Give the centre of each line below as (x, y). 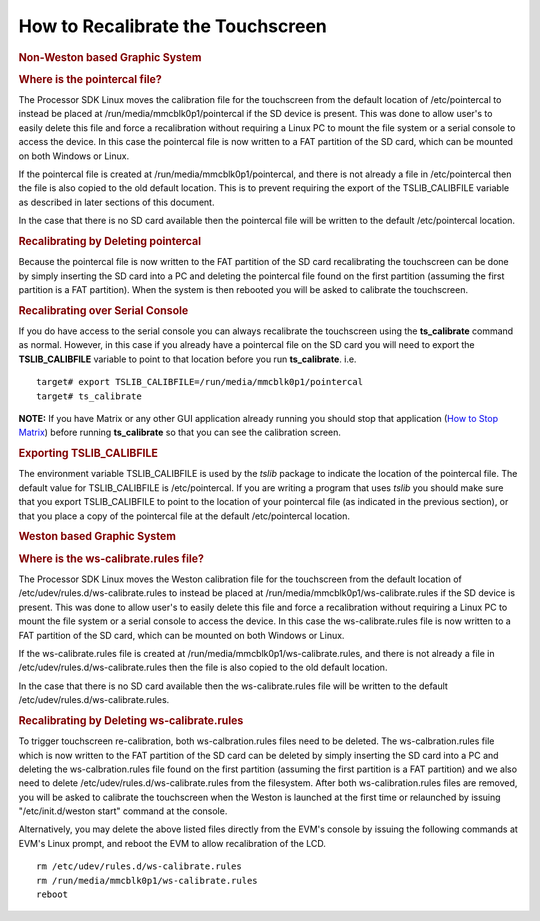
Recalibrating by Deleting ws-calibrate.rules (131, 720)
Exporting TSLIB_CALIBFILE (88, 453)
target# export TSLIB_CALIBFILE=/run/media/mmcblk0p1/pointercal (200, 382)
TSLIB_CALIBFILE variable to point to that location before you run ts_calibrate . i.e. (187, 359)
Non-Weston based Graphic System (110, 57)
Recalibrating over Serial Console (103, 310)
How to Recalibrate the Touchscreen (172, 26)
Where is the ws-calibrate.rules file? (111, 558)
